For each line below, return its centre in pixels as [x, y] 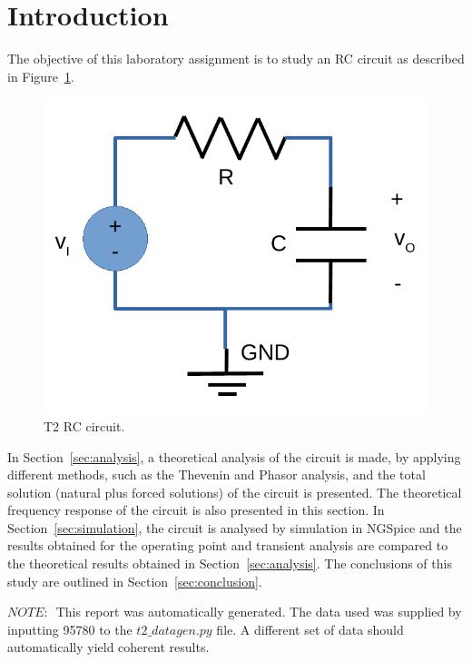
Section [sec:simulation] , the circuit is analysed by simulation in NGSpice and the [235, 527]
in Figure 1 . [41, 76]
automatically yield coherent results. [108, 647]
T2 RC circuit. [84, 425]
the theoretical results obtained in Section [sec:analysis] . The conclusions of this [230, 563]
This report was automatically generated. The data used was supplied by [259, 612]
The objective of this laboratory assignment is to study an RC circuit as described [236, 59]
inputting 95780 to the [70, 629]
